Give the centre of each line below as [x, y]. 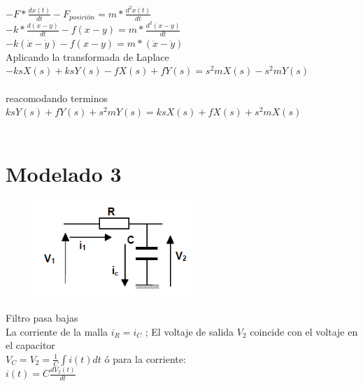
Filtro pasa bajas [42, 318]
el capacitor [30, 345]
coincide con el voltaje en [304, 331]
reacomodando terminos [57, 98]
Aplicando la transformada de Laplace [87, 56]
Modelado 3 [64, 173]
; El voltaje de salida [190, 331]
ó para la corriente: [145, 358]
